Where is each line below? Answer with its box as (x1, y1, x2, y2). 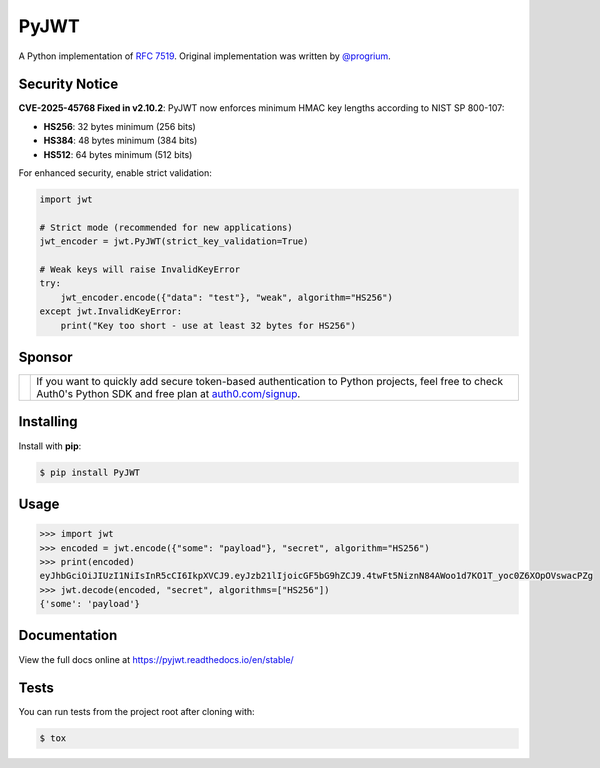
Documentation (18, 627, 118, 644)
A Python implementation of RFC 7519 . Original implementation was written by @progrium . (18, 50, 392, 62)
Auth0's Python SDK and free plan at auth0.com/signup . (36, 387, 301, 401)
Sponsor (18, 348, 74, 365)
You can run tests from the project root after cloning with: (18, 706, 255, 718)
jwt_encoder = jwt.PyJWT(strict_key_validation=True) (39, 236, 309, 247)
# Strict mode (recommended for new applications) (39, 221, 294, 233)
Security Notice (18, 76, 119, 93)
